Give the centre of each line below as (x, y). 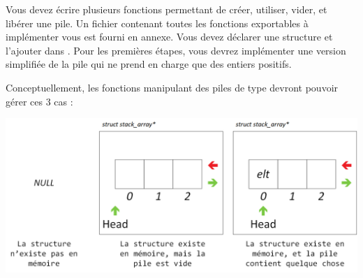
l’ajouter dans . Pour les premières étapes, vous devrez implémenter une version (176, 50)
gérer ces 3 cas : (39, 101)
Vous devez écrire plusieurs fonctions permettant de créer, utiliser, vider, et (166, 9)
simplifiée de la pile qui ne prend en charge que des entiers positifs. (149, 64)
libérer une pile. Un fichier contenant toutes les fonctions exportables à (157, 23)
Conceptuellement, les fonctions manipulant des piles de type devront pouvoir (172, 87)
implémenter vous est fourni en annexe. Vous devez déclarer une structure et (169, 37)
